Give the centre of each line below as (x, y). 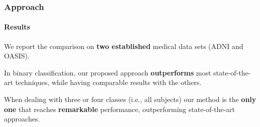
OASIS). (17, 56)
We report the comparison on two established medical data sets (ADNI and (124, 46)
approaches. (22, 119)
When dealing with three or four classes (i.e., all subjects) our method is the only (130, 99)
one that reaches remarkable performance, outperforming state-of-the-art (120, 109)
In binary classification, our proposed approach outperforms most (108, 72)
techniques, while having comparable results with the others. (108, 82)
